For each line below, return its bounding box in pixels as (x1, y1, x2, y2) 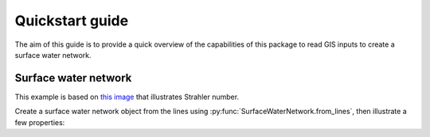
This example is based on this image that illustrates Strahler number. (14, 92, 239, 101)
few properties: (14, 117, 65, 127)
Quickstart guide (14, 12, 129, 29)
